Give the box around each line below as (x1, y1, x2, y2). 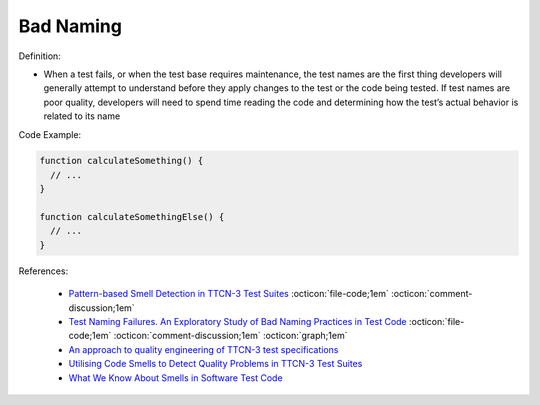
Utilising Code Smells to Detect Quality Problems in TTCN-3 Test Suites (68, 358, 363, 370)
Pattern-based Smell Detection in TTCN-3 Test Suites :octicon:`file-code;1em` (68, 288, 390, 300)
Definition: (18, 50, 62, 62)
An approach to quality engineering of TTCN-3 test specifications (68, 343, 339, 355)
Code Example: (18, 128, 82, 140)
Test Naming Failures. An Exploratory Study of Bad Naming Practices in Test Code (68, 315, 407, 327)
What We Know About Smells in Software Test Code (68, 371, 284, 384)
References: (18, 265, 69, 277)
